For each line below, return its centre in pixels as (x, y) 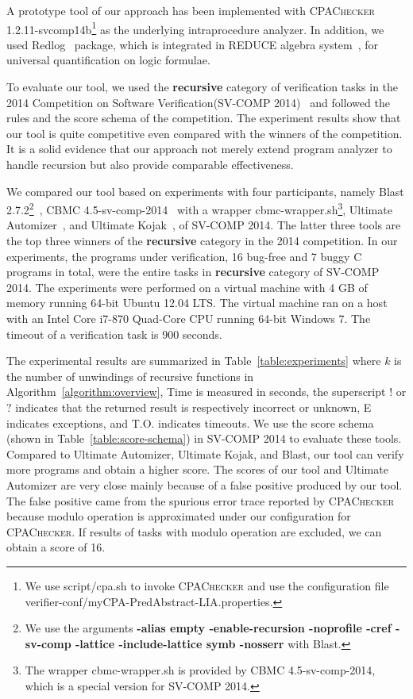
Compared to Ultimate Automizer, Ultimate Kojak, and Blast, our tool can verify (205, 453)
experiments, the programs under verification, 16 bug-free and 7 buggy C (184, 256)
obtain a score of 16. (56, 547)
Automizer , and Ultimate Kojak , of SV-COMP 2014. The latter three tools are (204, 225)
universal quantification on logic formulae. (108, 60)
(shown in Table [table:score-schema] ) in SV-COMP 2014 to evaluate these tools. (204, 438)
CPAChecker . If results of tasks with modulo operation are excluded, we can (194, 531)
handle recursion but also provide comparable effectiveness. (150, 164)
